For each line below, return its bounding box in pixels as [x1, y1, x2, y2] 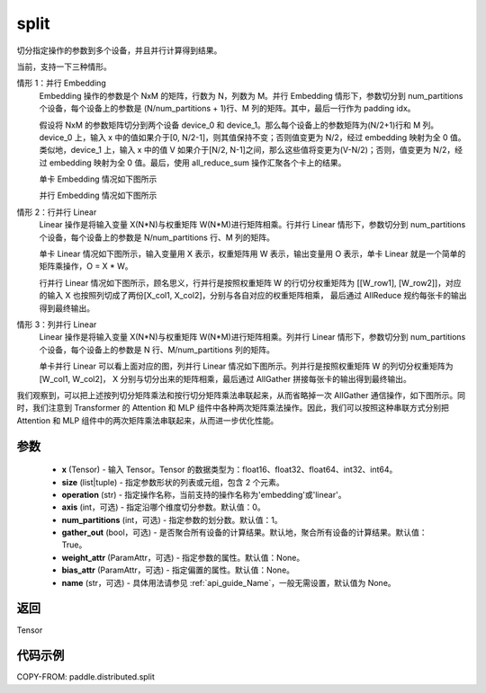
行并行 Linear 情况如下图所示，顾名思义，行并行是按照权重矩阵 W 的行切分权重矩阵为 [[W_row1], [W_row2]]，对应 [39, 277, 462, 288]
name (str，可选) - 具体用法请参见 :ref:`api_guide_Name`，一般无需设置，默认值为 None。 [61, 577, 396, 588]
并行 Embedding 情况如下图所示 [39, 190, 157, 201]
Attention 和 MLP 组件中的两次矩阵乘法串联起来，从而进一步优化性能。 [16, 414, 279, 426]
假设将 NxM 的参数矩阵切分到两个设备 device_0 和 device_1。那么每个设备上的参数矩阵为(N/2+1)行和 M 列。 [39, 120, 439, 130]
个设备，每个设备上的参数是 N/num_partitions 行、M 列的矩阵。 [39, 232, 274, 243]
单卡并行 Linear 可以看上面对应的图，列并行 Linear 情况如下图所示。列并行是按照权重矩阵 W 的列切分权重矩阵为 [39, 360, 454, 372]
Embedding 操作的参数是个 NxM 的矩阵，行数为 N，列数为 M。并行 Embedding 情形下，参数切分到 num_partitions [39, 90, 463, 101]
